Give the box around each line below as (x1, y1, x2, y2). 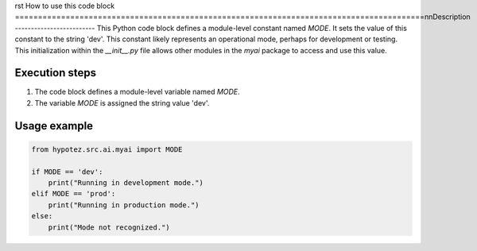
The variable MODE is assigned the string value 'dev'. (34, 98, 210, 107)
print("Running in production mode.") (48, 200, 200, 210)
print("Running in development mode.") (48, 179, 204, 187)
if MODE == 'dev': (31, 167, 103, 176)
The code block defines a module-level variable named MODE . (34, 87, 240, 97)
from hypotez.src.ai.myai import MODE (31, 145, 183, 154)
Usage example (14, 119, 94, 133)
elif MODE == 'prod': (31, 189, 116, 199)
